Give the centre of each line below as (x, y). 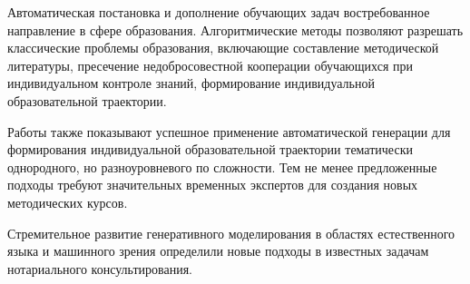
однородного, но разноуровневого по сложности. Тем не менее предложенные (222, 166)
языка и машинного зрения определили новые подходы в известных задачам (218, 251)
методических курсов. (68, 202)
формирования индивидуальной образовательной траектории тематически (210, 149)
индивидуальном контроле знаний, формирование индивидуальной (191, 83)
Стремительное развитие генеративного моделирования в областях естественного (231, 233)
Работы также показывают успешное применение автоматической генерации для (229, 131)
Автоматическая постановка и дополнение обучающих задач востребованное (219, 12)
